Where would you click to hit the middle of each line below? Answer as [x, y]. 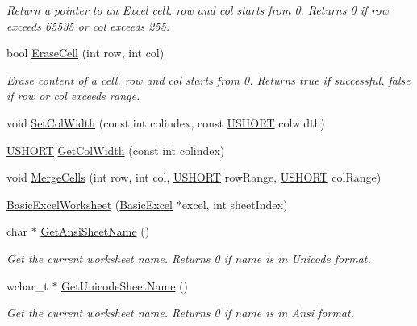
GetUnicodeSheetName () [125, 285]
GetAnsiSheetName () [95, 231]
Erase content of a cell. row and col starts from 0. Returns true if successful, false [208, 79]
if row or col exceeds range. [73, 96]
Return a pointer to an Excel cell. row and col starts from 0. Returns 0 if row [198, 10]
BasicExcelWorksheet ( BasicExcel [90, 204]
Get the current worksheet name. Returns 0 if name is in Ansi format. [180, 313]
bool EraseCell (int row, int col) [85, 53]
